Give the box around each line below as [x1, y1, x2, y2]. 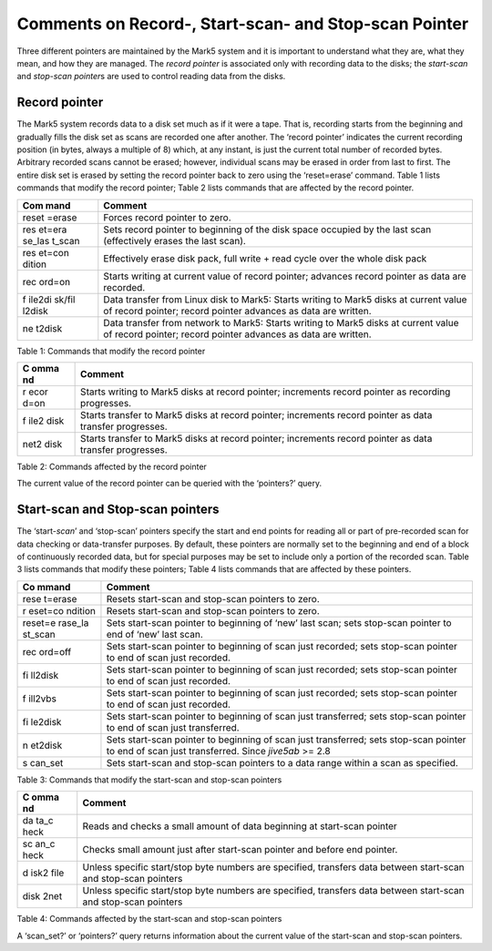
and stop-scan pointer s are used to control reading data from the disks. [16, 71, 286, 82]
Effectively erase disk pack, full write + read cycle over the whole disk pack [103, 251, 427, 264]
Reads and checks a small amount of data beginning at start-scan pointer [82, 820, 398, 833]
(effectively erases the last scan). [103, 234, 246, 247]
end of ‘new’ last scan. [106, 628, 204, 640]
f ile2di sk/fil [22, 292, 76, 305]
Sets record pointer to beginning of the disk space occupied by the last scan [103, 223, 432, 236]
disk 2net [22, 890, 63, 903]
